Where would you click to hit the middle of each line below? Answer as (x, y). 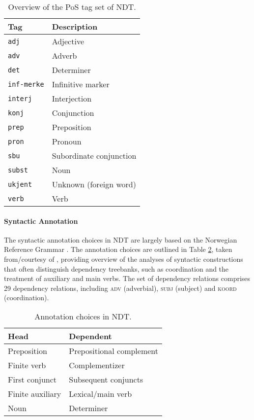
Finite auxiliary (35, 393)
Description (75, 26)
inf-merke (26, 84)
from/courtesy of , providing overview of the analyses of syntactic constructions (124, 259)
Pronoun (67, 141)
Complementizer (97, 365)
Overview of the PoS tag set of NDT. (72, 7)
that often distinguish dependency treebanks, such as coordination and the (116, 268)
